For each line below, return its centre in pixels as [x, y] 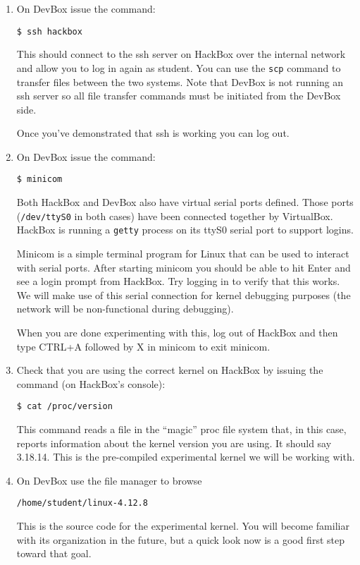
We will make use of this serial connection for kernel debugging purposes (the [184, 294]
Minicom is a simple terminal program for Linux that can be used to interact [183, 254]
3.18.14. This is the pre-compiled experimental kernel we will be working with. [186, 457]
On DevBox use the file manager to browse [109, 480]
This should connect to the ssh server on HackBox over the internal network [181, 54]
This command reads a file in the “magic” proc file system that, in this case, [181, 429]
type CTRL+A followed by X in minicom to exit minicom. [143, 346]
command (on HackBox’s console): [91, 383]
